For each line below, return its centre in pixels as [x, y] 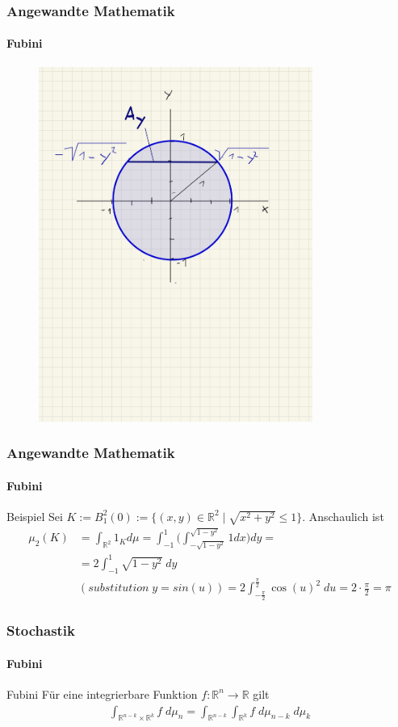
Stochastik [41, 630]
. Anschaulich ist [343, 516]
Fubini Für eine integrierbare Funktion [102, 693]
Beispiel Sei [35, 516]
